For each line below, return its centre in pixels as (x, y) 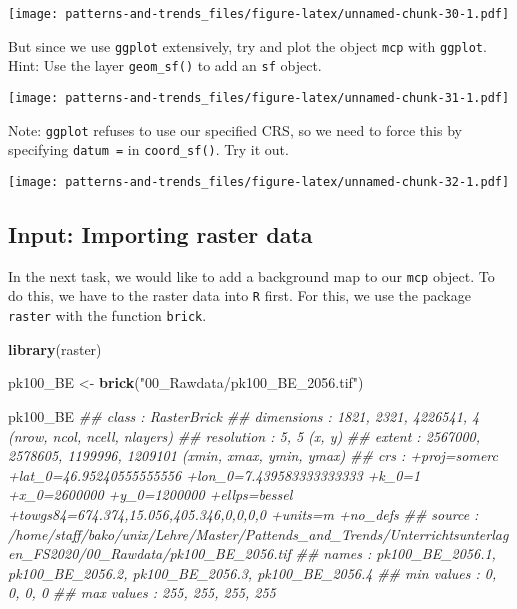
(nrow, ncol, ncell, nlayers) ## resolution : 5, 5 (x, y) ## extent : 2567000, (244, 435)
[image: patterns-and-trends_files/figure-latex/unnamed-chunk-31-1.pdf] (259, 97)
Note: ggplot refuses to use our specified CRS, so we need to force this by (235, 129)
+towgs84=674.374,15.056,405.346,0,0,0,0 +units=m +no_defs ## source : (243, 513)
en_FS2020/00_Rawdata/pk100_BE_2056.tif (149, 553)
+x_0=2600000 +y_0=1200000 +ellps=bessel (150, 494)
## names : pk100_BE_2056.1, (395, 553)
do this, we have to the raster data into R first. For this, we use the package (239, 295)
